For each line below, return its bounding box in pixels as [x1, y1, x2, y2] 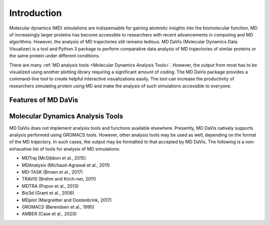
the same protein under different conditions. [9, 53, 100, 59]
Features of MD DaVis [9, 96, 78, 104]
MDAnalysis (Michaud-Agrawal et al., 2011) [21, 162, 110, 168]
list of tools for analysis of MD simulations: [32, 146, 120, 152]
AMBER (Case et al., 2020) [21, 211, 77, 217]
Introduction [9, 7, 62, 18]
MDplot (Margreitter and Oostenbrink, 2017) [21, 197, 112, 203]
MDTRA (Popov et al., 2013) [21, 183, 79, 189]
